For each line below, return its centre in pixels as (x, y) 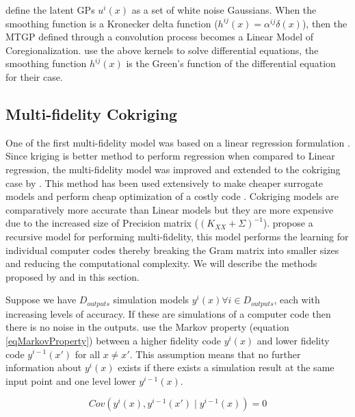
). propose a (288, 223)
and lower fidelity (293, 340)
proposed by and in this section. (73, 276)
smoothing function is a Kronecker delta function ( (112, 23)
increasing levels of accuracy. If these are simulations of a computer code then (168, 313)
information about (44, 367)
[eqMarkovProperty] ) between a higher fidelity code (113, 340)
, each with (297, 300)
